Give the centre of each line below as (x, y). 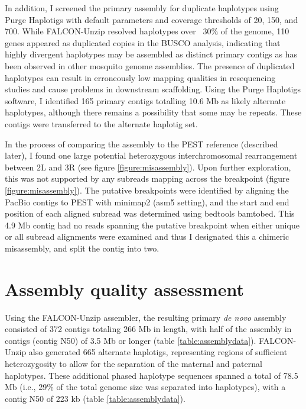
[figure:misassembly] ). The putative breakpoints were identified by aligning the (147, 190)
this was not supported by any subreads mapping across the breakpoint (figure (147, 178)
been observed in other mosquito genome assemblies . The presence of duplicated (150, 65)
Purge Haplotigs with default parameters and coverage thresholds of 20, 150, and (152, 19)
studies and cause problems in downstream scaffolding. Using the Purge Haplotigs (153, 89)
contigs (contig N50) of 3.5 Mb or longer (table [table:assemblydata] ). (131, 340)
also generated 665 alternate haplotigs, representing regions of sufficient (158, 352)
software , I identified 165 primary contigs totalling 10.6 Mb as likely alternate (145, 100)
